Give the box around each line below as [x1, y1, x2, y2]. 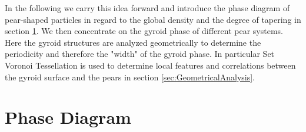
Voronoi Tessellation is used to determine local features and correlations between [5, 59, 296, 71]
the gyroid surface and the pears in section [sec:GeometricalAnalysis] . [5, 70, 255, 83]
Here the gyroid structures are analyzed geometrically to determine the [5, 36, 261, 48]
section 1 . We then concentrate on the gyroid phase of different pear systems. [5, 25, 284, 37]
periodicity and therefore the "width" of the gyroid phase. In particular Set [5, 48, 275, 60]
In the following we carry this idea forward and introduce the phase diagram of [5, 2, 290, 13]
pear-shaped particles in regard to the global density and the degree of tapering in [5, 13, 301, 25]
